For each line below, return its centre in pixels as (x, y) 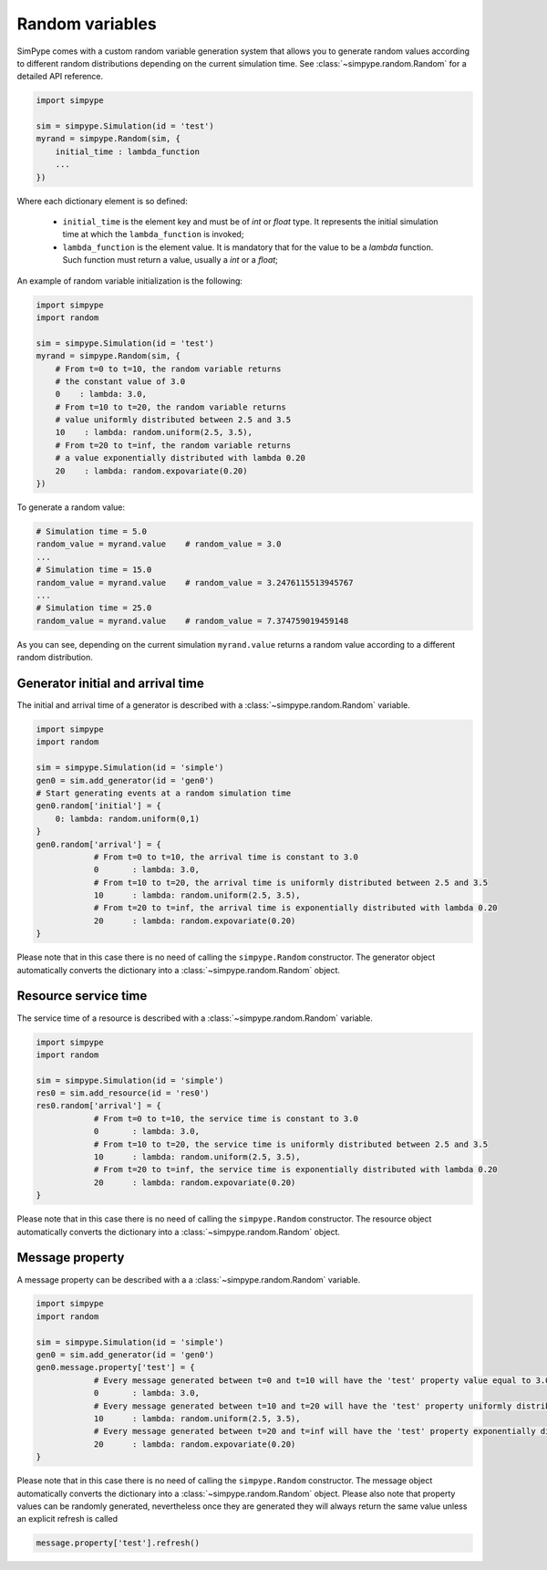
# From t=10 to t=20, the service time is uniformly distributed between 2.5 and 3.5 (290, 1144)
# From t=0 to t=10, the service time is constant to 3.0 (226, 1118)
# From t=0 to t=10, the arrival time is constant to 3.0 (226, 857)
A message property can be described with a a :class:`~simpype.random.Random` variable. (189, 1279)
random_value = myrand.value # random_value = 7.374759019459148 (192, 621)
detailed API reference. (60, 77)
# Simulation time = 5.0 (92, 532)
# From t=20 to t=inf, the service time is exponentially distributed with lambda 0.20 (295, 1170)
